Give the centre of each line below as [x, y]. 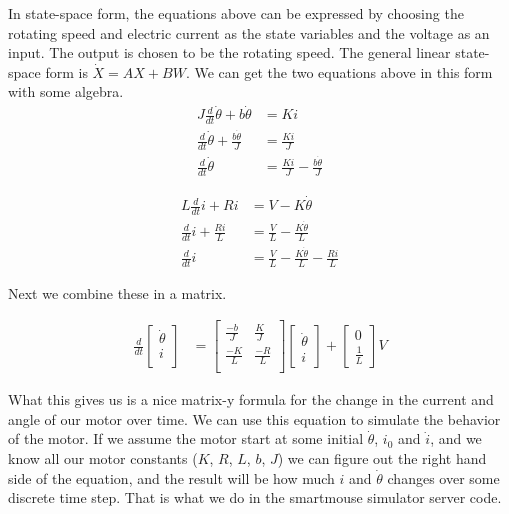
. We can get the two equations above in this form [339, 71]
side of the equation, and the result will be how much [171, 477]
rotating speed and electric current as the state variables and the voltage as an [249, 32]
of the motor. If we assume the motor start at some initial [186, 438]
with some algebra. [66, 91]
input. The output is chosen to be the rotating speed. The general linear [229, 52]
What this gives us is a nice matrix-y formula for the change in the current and [251, 399]
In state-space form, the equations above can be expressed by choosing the [236, 13]
